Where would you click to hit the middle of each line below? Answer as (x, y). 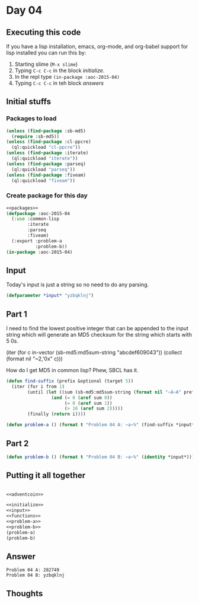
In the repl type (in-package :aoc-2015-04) (67, 77)
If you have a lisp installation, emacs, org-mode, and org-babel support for (97, 46)
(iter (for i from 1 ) (38, 386)
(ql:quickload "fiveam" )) (44, 180)
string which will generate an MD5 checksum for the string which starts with (99, 335)
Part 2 (17, 443)
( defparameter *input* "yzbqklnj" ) (50, 296)
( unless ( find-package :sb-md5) (46, 131)
